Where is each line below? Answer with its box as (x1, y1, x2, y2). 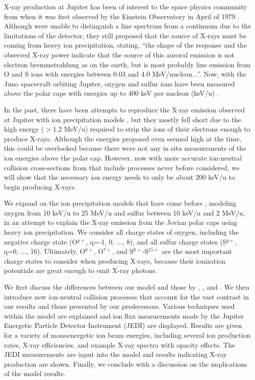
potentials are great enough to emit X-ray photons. (4, 265, 157, 275)
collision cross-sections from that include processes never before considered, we (4, 162, 240, 172)
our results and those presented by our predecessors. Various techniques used (4, 301, 235, 311)
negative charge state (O (4, 236, 77, 246)
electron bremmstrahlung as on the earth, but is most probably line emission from (4, 59, 251, 69)
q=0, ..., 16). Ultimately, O (4, 246, 85, 256)
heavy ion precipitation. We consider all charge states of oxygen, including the (4, 227, 239, 237)
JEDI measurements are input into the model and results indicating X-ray (4, 349, 227, 359)
